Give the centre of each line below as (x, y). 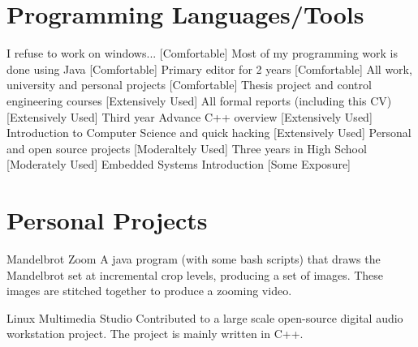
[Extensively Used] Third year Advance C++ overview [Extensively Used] (190, 116)
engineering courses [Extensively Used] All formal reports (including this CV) (199, 100)
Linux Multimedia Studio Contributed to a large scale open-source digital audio (205, 317)
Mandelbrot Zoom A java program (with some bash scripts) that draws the (194, 259)
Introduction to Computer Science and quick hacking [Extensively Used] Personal (209, 133)
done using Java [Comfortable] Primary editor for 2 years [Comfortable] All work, (209, 69)
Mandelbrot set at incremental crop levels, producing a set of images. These (195, 274)
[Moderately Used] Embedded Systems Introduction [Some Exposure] (179, 164)
